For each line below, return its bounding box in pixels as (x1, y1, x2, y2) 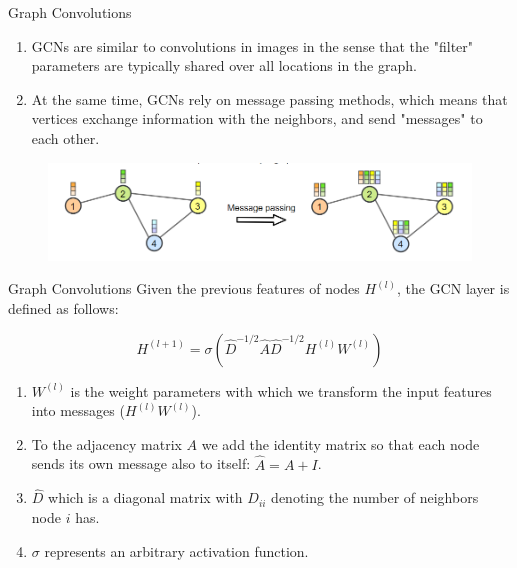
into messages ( (31, 400, 125, 421)
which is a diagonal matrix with (48, 487, 243, 508)
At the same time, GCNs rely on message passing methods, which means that (31, 88, 508, 109)
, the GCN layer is (396, 278, 510, 299)
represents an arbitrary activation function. (44, 540, 309, 561)
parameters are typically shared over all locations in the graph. (31, 55, 417, 76)
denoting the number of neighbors (271, 487, 479, 508)
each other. (31, 127, 100, 148)
